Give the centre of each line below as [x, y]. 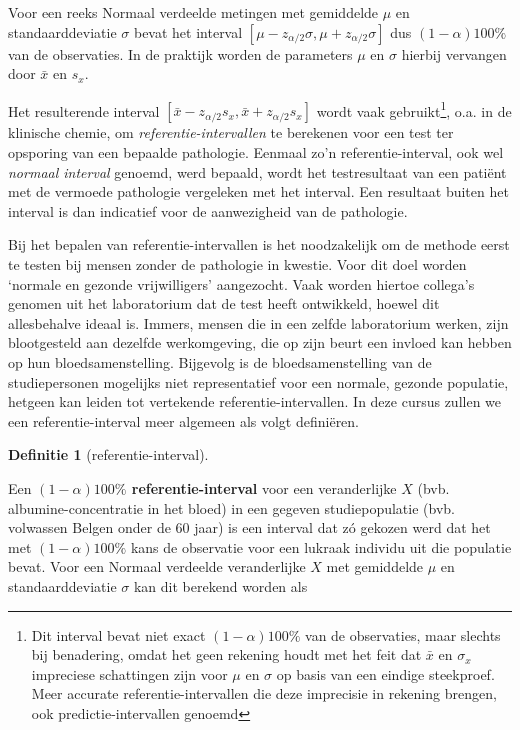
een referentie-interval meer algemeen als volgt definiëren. [184, 420]
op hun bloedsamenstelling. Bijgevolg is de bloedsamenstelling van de [220, 361]
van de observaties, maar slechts [403, 634]
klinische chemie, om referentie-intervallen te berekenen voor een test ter [231, 132]
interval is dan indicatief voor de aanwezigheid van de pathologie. [208, 210]
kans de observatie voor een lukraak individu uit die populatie [321, 546]
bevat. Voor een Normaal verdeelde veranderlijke [157, 566]
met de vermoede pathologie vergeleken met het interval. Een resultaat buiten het [258, 191]
